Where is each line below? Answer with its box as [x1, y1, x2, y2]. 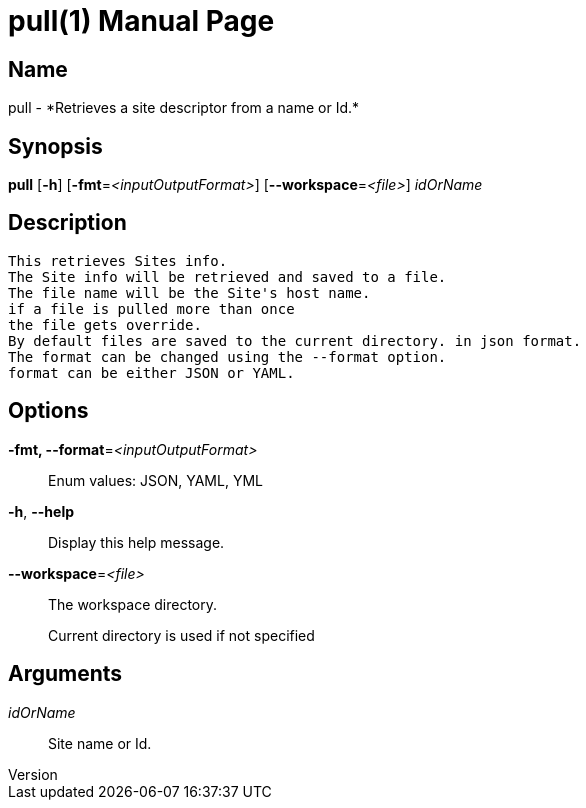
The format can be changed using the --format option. [8, 348, 447, 365]
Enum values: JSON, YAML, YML [48, 471, 263, 489]
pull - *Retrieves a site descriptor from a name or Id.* [8, 99, 360, 117]
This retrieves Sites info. [8, 252, 228, 269]
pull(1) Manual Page [8, 4, 275, 38]
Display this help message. [48, 533, 225, 551]
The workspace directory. [48, 595, 218, 613]
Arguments [8, 661, 123, 687]
